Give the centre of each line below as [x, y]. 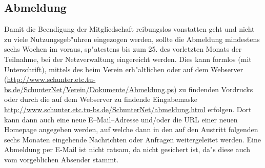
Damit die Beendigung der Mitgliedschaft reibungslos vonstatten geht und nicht [129, 29]
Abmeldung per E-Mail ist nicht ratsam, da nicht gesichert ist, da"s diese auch [127, 149]
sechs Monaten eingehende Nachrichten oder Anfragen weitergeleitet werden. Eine [133, 139]
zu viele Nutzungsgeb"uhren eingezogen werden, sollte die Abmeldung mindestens [132, 39]
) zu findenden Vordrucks [213, 89]
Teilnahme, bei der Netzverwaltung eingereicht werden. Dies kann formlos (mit [128, 59]
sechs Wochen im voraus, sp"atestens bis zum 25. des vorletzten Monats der [123, 49]
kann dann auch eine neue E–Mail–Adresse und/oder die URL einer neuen [121, 119]
